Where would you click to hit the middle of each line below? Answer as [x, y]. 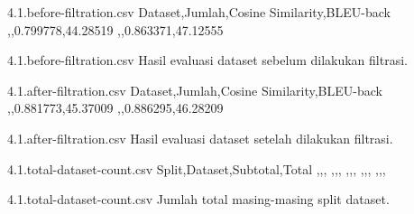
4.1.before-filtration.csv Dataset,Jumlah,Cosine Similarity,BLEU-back [199, 12]
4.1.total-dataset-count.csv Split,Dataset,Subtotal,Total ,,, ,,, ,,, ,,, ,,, [197, 168]
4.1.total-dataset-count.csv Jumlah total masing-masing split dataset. [198, 199]
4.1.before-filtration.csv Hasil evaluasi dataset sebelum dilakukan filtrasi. [207, 60]
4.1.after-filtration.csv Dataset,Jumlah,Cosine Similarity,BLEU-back [195, 90]
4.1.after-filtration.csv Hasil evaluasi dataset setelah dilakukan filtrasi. [200, 138]
